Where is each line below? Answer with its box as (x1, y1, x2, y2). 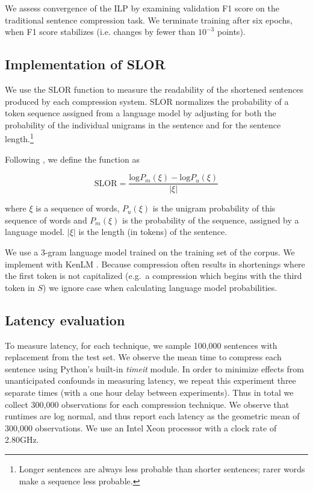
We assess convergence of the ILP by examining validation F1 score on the (5, 2, 279, 14)
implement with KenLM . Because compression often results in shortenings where (5, 257, 305, 270)
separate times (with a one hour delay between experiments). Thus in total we (5, 386, 294, 398)
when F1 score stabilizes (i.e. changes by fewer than (5, 25, 196, 38)
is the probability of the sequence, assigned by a (122, 213, 299, 226)
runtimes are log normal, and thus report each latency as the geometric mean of (5, 410, 300, 422)
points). (217, 25, 246, 38)
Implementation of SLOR (5, 55, 166, 73)
